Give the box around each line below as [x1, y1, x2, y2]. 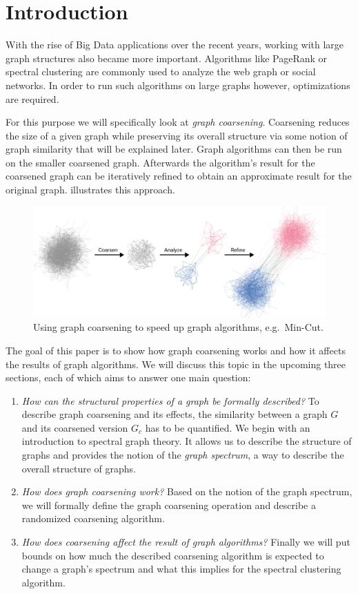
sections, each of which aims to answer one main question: [6, 370, 251, 385]
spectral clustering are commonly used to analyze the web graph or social [6, 64, 316, 79]
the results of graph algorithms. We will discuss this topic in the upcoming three [6, 356, 346, 371]
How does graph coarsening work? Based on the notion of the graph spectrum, [21, 484, 352, 499]
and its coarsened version [21, 420, 128, 434]
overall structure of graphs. [21, 461, 137, 475]
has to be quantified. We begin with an [145, 420, 310, 434]
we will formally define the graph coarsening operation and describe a [21, 497, 316, 512]
